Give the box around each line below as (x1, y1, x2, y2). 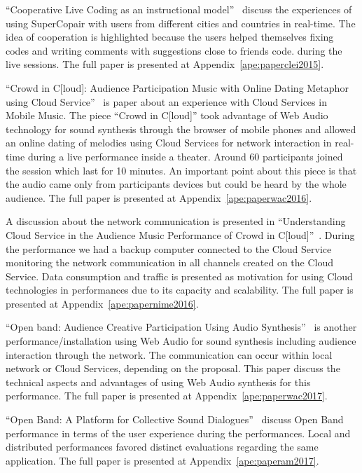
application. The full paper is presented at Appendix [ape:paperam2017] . (6, 453, 319, 467)
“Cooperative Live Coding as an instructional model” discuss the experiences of (6, 2, 352, 16)
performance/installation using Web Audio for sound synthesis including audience (6, 334, 356, 348)
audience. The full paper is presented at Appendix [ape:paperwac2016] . (6, 190, 312, 205)
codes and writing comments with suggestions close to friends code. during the (6, 43, 342, 57)
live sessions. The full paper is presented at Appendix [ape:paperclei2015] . (6, 57, 324, 71)
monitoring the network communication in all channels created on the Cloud (6, 255, 334, 270)
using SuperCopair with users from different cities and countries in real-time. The (6, 15, 356, 30)
